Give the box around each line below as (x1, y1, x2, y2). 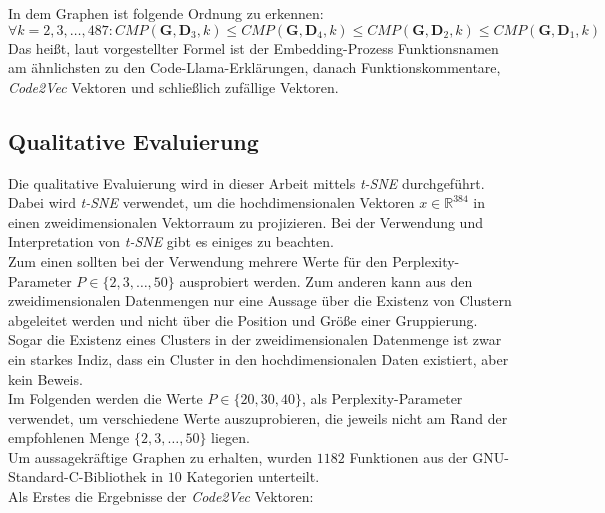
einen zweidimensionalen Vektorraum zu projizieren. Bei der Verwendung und (8, 211, 483, 232)
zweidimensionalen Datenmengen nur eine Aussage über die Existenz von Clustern (8, 290, 512, 311)
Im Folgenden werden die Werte (8, 388, 203, 409)
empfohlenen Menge (8, 427, 130, 448)
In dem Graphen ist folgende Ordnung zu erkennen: (8, 3, 324, 23)
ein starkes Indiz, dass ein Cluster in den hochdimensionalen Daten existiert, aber (8, 348, 509, 369)
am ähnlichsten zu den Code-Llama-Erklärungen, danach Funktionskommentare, (8, 57, 501, 78)
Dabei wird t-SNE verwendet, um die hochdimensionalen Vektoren (8, 192, 415, 213)
